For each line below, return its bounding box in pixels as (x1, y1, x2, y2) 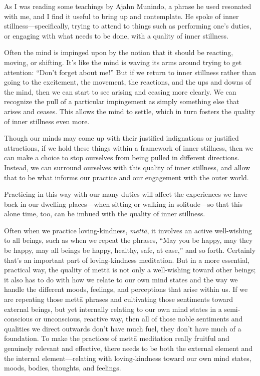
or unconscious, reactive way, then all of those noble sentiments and (35, 313, 243, 324)
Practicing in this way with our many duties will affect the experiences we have (4, 189, 247, 199)
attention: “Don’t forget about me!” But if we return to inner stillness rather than (4, 67, 256, 77)
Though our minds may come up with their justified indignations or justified (4, 133, 239, 143)
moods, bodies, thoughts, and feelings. (4, 362, 121, 373)
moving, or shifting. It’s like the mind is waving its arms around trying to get (4, 57, 242, 67)
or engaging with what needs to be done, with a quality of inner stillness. (4, 30, 229, 41)
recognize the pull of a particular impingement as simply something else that (4, 96, 239, 107)
